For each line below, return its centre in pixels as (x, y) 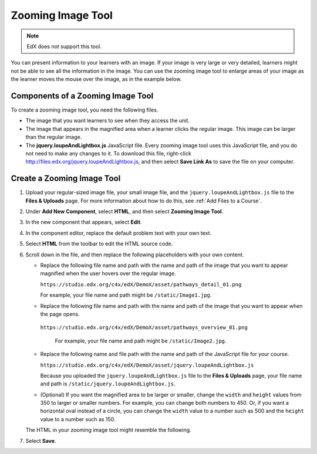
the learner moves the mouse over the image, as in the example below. (96, 79)
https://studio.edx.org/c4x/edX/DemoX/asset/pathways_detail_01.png (141, 284)
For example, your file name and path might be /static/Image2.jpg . (141, 341)
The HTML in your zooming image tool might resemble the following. (108, 430)
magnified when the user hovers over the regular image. (108, 273)
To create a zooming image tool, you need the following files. (85, 110)
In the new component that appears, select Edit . (84, 222)
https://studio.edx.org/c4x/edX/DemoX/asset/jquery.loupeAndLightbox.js (147, 365)
